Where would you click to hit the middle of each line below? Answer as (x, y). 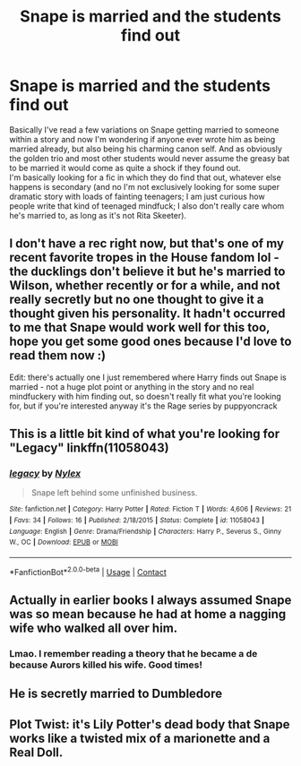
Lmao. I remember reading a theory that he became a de (133, 654)
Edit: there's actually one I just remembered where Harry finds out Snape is (148, 377)
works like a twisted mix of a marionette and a (140, 738)
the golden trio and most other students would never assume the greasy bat (150, 158)
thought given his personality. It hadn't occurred (147, 314)
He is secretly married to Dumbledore (116, 694)
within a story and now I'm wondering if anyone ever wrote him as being (142, 139)
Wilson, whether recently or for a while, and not (145, 285)
